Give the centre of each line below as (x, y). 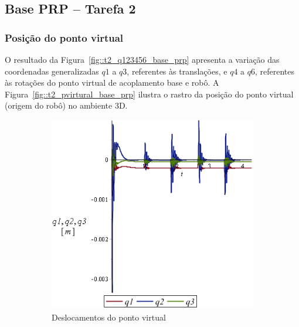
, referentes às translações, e (177, 71)
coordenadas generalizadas (52, 71)
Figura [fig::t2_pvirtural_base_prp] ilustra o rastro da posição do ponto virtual (149, 94)
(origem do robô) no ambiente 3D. (66, 105)
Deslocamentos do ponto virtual (109, 317)
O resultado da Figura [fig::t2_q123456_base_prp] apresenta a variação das (142, 59)
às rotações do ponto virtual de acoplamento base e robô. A (112, 82)
